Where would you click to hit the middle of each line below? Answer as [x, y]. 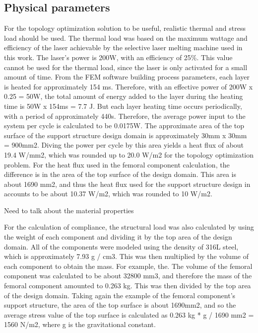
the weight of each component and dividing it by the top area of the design [118, 237]
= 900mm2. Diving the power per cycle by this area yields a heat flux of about [124, 145]
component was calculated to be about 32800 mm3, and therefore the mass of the [128, 276]
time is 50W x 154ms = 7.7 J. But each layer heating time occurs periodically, [123, 106]
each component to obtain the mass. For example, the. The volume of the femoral [128, 266]
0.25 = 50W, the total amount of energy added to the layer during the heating [124, 96]
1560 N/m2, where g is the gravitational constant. [80, 324]
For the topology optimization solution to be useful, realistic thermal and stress [125, 28]
